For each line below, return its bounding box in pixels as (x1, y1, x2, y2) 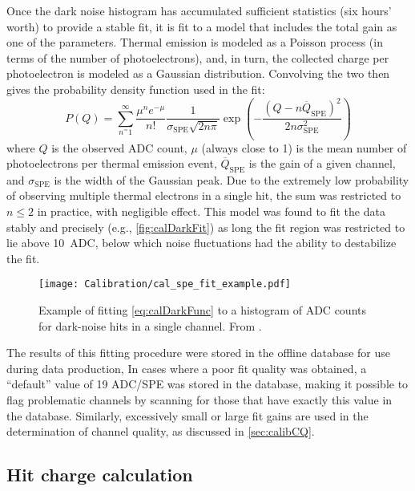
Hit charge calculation (6, 462, 193, 487)
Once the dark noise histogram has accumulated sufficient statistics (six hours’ (6, 2, 392, 18)
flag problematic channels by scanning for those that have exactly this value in (6, 392, 393, 408)
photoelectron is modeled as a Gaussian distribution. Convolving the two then (6, 65, 390, 82)
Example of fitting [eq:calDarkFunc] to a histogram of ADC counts (38, 302, 366, 319)
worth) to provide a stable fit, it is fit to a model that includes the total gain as (6, 18, 397, 34)
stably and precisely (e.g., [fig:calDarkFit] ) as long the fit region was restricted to (6, 218, 405, 235)
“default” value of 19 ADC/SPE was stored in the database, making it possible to (6, 375, 409, 392)
